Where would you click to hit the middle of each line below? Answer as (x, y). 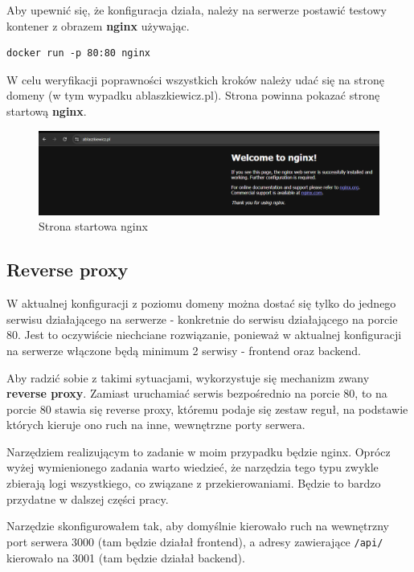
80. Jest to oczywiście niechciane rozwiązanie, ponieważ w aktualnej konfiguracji (204, 335)
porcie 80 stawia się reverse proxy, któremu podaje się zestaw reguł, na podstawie (207, 409)
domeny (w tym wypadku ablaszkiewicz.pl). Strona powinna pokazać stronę (193, 95)
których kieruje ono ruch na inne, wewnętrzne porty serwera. (156, 425)
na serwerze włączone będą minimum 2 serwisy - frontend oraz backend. (184, 350)
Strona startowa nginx (93, 226)
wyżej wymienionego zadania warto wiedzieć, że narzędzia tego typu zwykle (193, 467)
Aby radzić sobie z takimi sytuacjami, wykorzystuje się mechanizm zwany (188, 377)
